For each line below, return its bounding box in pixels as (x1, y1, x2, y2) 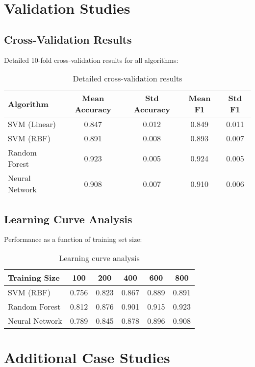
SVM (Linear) (8, 118, 56, 130)
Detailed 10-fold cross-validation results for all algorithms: (4, 54, 178, 65)
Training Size (8, 271, 60, 283)
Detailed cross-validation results (73, 73, 182, 84)
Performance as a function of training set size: (4, 234, 142, 244)
